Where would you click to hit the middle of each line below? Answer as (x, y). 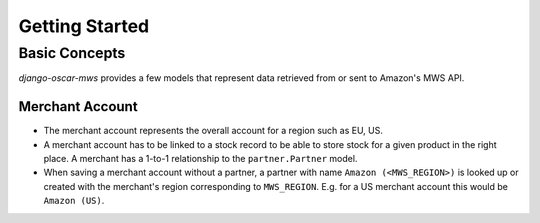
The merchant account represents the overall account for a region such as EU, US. (213, 131)
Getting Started (84, 26)
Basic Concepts (72, 53)
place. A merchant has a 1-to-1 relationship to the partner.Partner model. (200, 159)
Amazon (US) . (74, 201)
